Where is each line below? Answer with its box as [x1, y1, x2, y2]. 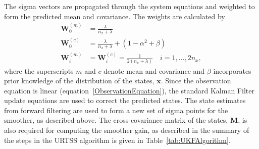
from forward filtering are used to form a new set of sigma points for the [4, 105, 228, 115]
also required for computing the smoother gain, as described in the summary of [4, 125, 249, 135]
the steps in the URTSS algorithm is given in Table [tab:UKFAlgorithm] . [4, 134, 231, 145]
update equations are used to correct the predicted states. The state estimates [4, 95, 246, 106]
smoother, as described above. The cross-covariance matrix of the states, [4, 115, 228, 125]
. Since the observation [161, 75, 231, 86]
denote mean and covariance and [103, 65, 205, 76]
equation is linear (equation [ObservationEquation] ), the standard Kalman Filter [4, 85, 254, 95]
